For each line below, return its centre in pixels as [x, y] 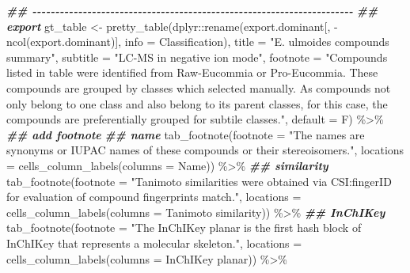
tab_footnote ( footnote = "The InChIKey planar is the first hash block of [184, 227]
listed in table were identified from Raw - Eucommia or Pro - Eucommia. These [192, 72]
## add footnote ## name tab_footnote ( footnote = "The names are [186, 134]
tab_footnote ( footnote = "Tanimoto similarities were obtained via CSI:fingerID [199, 181]
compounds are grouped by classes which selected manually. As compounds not [199, 87]
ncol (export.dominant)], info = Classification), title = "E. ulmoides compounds [198, 42]
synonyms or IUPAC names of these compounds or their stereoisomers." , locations [205, 150]
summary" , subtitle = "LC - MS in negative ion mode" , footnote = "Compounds [197, 57]
